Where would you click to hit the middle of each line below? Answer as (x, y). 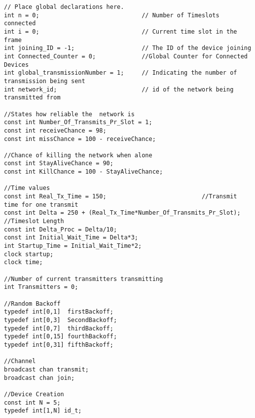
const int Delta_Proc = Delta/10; (61, 229)
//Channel (20, 361)
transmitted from (32, 98)
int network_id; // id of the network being (119, 89)
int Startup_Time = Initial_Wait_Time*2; (73, 246)
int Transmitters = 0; (41, 287)
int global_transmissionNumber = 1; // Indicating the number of (121, 73)
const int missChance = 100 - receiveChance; (80, 139)
